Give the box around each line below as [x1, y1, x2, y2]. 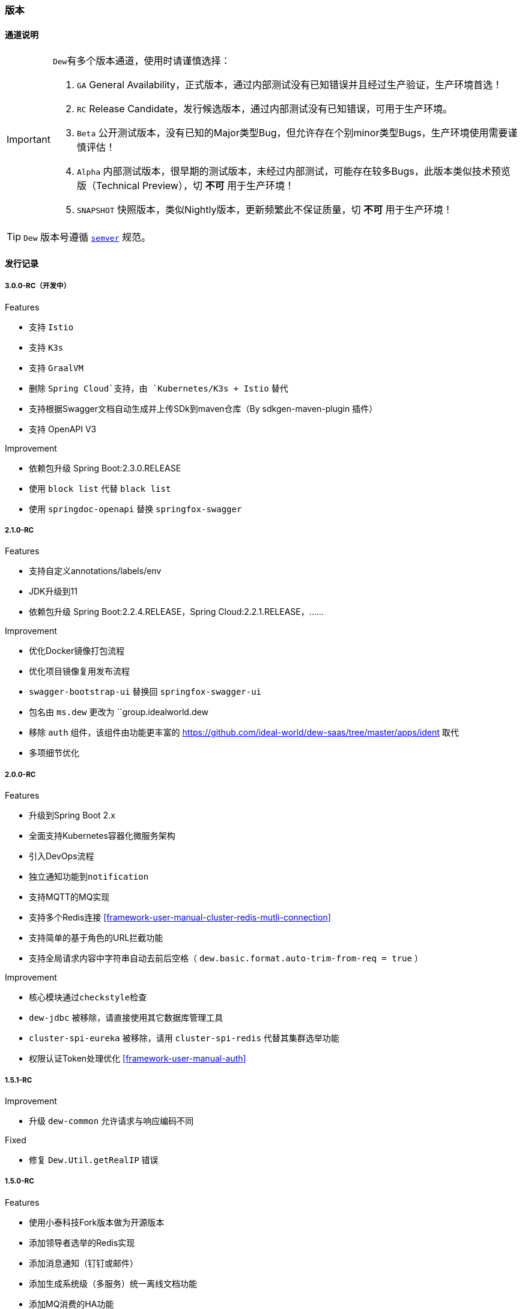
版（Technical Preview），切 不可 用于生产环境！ [76, 180, 294, 192]
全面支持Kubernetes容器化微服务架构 [29, 830, 175, 841]
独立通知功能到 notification [29, 871, 149, 882]
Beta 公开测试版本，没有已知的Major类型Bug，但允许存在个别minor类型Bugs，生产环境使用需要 [76, 127, 508, 139]
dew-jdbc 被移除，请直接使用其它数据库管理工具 [29, 1012, 223, 1023]
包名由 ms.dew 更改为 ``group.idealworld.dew [29, 707, 208, 718]
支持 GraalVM [29, 362, 83, 373]
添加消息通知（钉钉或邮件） [29, 1257, 138, 1268]
